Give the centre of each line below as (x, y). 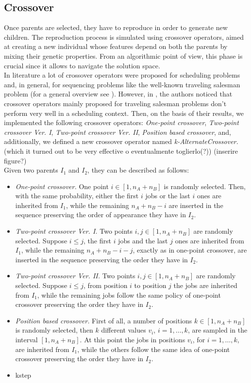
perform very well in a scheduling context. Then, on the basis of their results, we (124, 113)
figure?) (15, 160)
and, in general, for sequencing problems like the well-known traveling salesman (122, 84)
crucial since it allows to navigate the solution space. (82, 65)
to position (150, 285)
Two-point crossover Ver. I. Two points (74, 231)
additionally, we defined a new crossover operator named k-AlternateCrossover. (121, 141)
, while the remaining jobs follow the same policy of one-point (129, 295)
